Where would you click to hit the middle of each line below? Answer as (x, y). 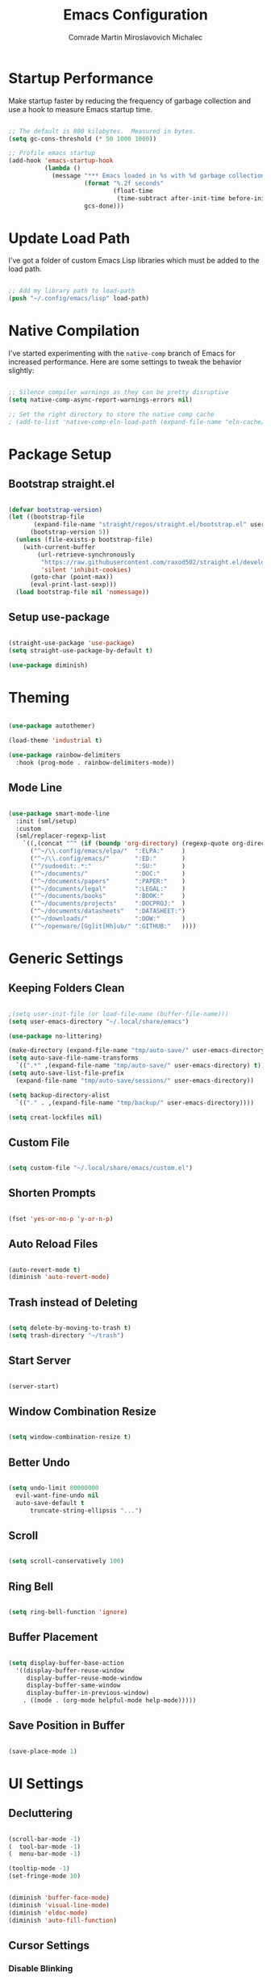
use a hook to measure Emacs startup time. (81, 109)
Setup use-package (59, 617)
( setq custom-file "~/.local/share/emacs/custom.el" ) (101, 1168)
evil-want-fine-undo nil (57, 1495)
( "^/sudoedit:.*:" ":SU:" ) (107, 866)
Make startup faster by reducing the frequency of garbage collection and (130, 101)
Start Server (40, 1361)
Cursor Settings (49, 1945)
